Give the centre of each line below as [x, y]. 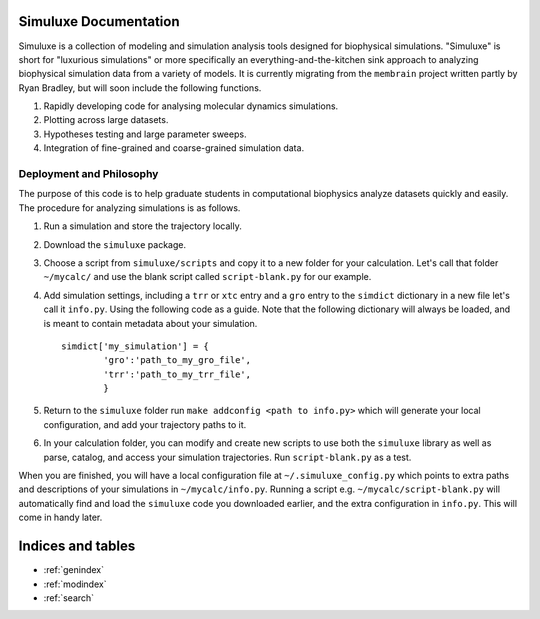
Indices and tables [77, 546]
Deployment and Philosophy [88, 174]
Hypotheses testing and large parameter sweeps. [145, 134]
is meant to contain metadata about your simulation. [150, 323]
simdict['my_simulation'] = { [135, 346]
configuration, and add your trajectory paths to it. [145, 424]
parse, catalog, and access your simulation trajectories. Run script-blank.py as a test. [227, 457]
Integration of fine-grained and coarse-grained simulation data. [174, 148]
